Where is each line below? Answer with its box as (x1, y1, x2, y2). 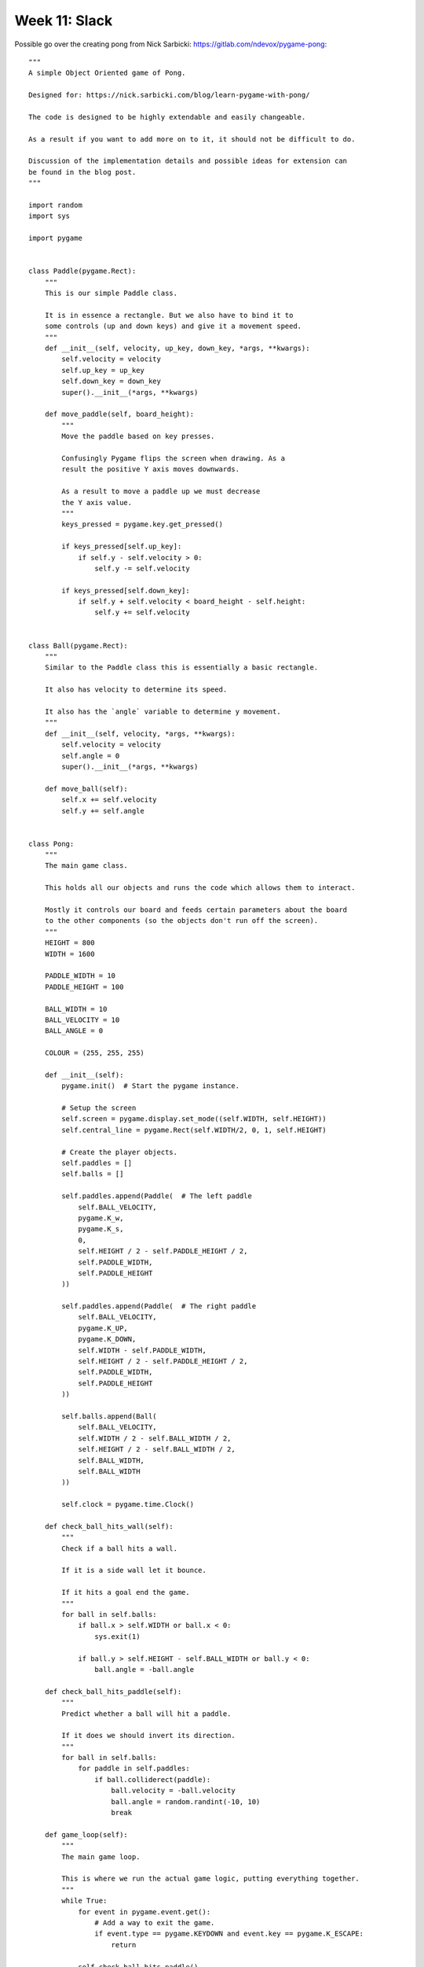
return (111, 1940, 137, 1949)
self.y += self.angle (61, 806, 145, 815)
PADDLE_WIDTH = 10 (44, 972, 116, 980)
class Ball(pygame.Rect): (28, 641, 129, 650)
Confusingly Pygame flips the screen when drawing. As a (61, 454, 286, 463)
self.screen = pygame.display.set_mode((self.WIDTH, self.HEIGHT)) (61, 1114, 327, 1124)
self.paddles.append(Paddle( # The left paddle (61, 1192, 253, 1201)
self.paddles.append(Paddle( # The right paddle (61, 1302, 257, 1311)
